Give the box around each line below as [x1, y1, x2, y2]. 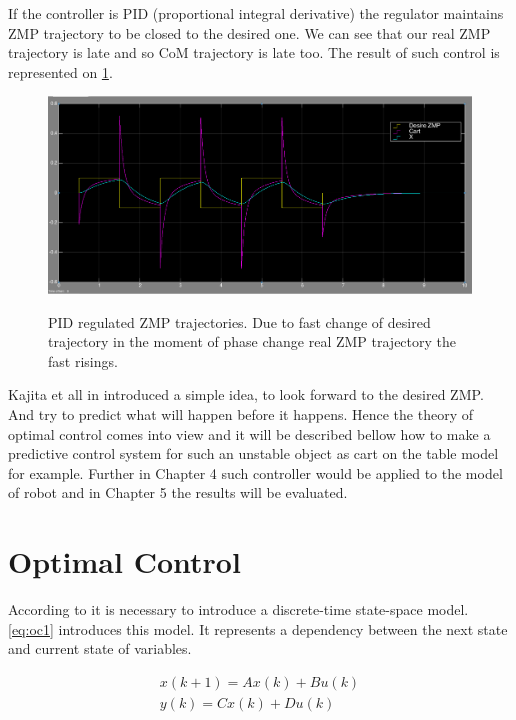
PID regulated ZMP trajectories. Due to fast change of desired [48, 311, 431, 332]
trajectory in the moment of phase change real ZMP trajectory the [48, 331, 457, 352]
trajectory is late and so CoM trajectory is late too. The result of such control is [8, 42, 500, 63]
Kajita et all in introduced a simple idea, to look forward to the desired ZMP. [8, 384, 484, 405]
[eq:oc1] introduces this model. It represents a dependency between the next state [8, 618, 508, 639]
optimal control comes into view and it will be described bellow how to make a [8, 423, 491, 444]
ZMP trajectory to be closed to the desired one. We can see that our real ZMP [8, 22, 491, 43]
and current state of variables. [8, 638, 192, 659]
